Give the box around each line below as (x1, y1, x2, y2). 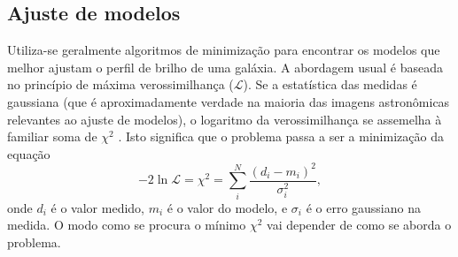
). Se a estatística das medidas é (243, 75, 417, 94)
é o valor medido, (50, 198, 144, 216)
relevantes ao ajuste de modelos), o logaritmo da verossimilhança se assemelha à (7, 110, 442, 128)
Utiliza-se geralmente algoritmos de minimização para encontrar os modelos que (7, 41, 440, 59)
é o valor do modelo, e (167, 198, 288, 216)
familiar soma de (7, 127, 97, 146)
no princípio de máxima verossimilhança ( (7, 75, 234, 94)
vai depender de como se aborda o (267, 215, 452, 234)
